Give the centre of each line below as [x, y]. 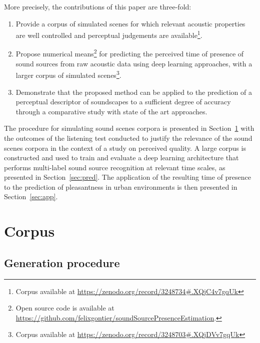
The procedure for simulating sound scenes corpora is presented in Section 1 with [129, 128]
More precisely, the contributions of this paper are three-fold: [98, 6]
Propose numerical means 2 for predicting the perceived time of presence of [130, 53]
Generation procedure [62, 262]
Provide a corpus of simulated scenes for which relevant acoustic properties [130, 23]
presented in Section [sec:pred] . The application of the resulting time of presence [127, 177]
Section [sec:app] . [31, 196]
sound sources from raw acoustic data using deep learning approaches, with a [134, 63]
